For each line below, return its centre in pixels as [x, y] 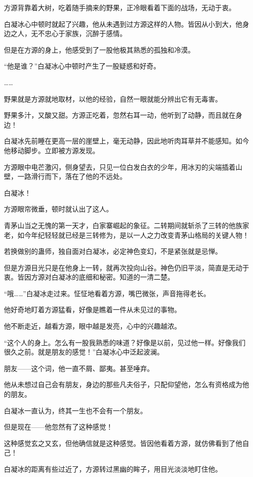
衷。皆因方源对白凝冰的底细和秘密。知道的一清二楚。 [89, 277]
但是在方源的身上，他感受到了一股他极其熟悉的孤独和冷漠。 [99, 49]
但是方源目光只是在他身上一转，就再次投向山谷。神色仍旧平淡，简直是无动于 [126, 267]
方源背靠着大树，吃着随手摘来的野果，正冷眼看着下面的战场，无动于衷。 [120, 7]
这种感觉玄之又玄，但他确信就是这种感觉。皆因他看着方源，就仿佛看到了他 [123, 443]
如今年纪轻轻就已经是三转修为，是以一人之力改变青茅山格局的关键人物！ [133, 235]
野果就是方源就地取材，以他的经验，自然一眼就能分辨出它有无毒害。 [113, 98]
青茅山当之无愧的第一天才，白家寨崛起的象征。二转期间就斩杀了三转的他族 [123, 225]
